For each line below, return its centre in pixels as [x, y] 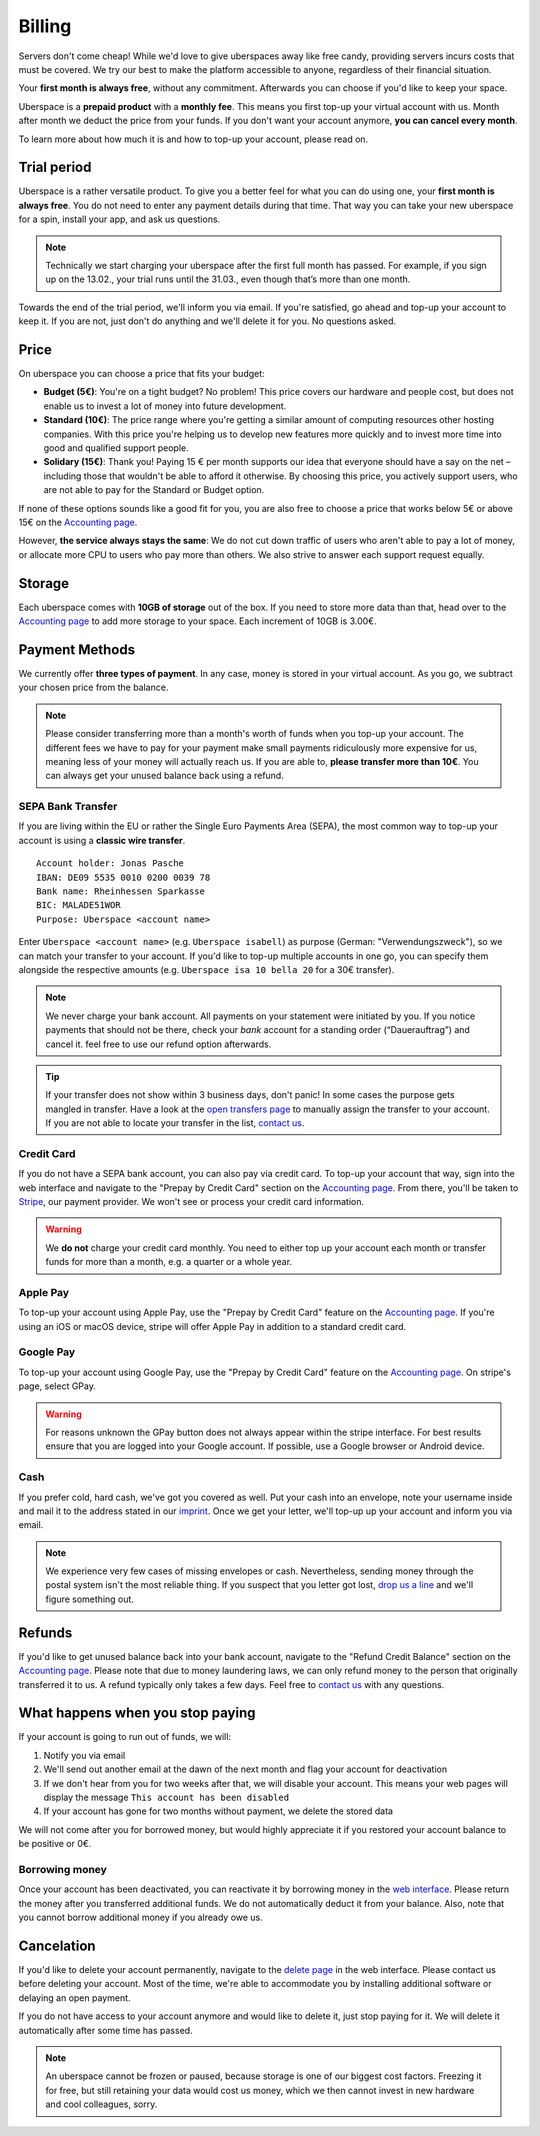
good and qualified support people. [116, 448]
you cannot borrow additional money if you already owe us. [141, 1917]
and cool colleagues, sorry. [101, 2104]
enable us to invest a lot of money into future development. [165, 406]
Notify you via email [84, 1755]
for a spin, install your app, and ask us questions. [119, 219]
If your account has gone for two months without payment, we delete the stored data [218, 1811]
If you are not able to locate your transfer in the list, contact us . [175, 1123]
